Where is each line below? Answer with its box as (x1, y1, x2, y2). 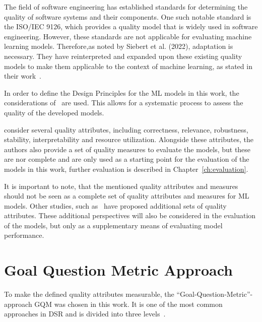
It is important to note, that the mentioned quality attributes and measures (4, 180, 238, 191)
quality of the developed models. (4, 107, 104, 117)
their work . (4, 71, 41, 81)
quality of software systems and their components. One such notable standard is (4, 11, 251, 22)
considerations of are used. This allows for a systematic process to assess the (4, 97, 243, 108)
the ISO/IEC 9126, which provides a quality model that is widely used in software (4, 21, 258, 32)
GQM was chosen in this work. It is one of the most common (34, 298, 223, 309)
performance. (4, 230, 44, 240)
